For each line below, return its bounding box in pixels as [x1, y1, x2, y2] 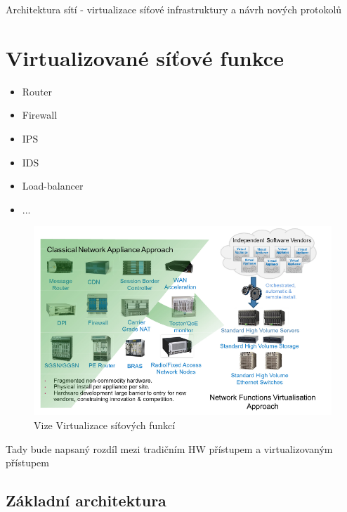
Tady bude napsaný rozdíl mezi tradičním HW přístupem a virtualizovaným [6, 441, 333, 456]
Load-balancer [22, 178, 84, 193]
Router [22, 84, 53, 98]
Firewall [22, 107, 58, 122]
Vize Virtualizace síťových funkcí [34, 417, 176, 432]
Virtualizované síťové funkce [6, 43, 284, 72]
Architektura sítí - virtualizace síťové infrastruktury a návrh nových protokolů [6, 2, 342, 16]
